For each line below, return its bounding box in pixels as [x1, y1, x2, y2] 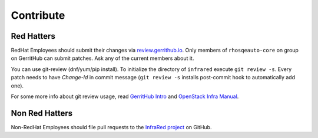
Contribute [11, 9, 65, 22]
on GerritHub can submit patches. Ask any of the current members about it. [11, 55, 194, 62]
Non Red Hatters [11, 108, 73, 118]
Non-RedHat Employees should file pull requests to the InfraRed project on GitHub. [11, 123, 212, 130]
